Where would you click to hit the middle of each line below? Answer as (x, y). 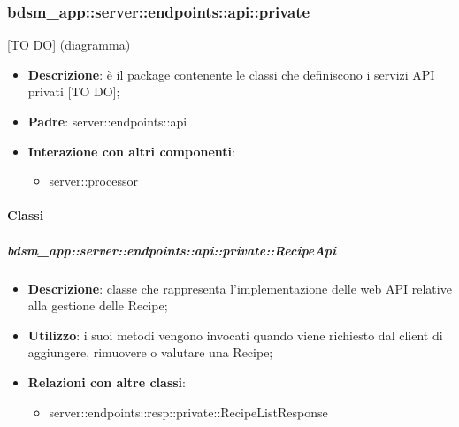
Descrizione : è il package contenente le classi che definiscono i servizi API (231, 74)
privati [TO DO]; (74, 91)
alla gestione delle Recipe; (98, 305)
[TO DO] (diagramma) (69, 45)
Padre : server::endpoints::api (107, 121)
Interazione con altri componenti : (131, 151)
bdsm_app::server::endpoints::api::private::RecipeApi (172, 250)
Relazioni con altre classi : (107, 381)
